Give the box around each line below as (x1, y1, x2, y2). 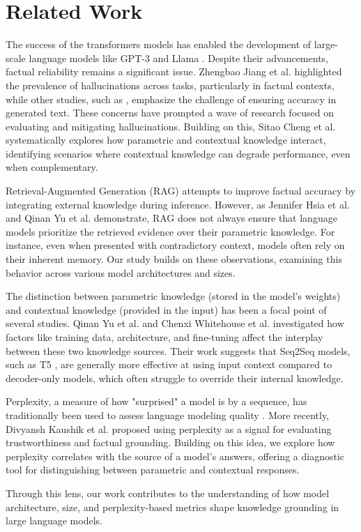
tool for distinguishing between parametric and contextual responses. (6, 462, 300, 477)
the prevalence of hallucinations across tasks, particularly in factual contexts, (6, 77, 335, 92)
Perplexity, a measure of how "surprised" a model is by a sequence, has (6, 394, 307, 409)
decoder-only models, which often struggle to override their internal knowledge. (6, 370, 344, 385)
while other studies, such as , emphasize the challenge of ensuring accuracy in (6, 91, 337, 106)
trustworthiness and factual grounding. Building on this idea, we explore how (6, 435, 335, 450)
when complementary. (6, 160, 98, 174)
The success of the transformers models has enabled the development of (6, 37, 312, 52)
